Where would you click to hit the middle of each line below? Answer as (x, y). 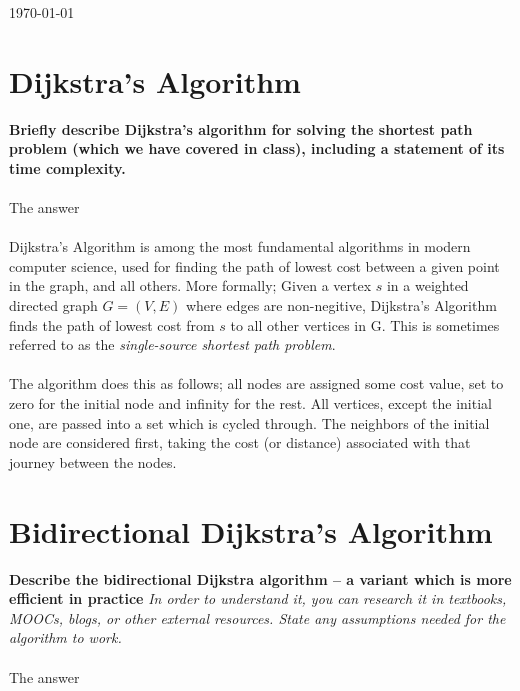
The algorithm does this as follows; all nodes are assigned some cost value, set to (256, 383)
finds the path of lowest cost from (112, 324)
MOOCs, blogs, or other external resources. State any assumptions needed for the (257, 617)
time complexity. (67, 167)
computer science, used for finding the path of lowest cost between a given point (254, 265)
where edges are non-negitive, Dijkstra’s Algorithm (341, 305)
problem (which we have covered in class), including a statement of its (257, 148)
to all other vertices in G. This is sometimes (365, 324)
